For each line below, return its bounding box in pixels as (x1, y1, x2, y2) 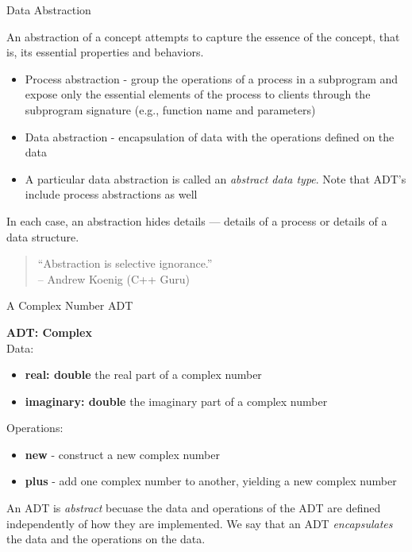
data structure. (6, 228, 79, 245)
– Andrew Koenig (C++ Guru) (37, 270, 190, 287)
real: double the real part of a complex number (25, 366, 262, 383)
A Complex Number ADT (6, 297, 133, 314)
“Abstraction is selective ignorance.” (37, 255, 213, 272)
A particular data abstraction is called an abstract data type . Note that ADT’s (25, 170, 406, 187)
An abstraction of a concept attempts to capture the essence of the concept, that (6, 28, 400, 44)
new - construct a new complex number (25, 446, 220, 462)
